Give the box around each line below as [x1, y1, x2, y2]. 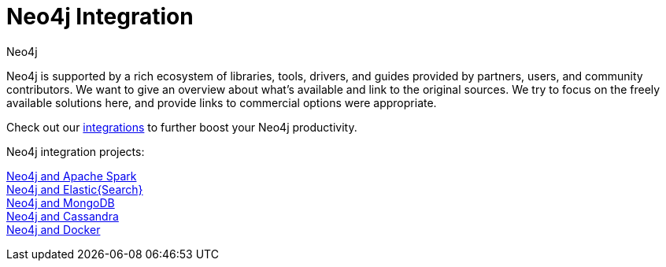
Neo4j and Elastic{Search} [6, 182, 143, 196]
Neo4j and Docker [6, 222, 101, 236]
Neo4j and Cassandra [6, 209, 119, 223]
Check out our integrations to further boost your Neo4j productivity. [6, 120, 357, 134]
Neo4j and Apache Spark [6, 169, 137, 183]
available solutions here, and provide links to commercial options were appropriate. [6, 95, 437, 109]
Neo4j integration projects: [6, 144, 145, 158]
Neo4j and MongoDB [6, 195, 115, 210]
